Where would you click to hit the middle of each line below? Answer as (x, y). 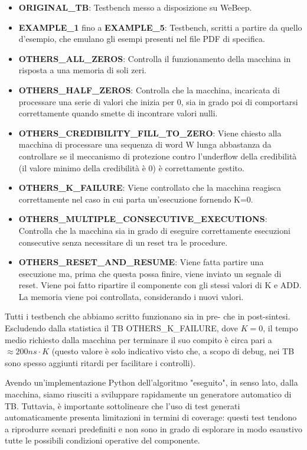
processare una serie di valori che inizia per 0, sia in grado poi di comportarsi (158, 101)
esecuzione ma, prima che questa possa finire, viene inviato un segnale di (150, 273)
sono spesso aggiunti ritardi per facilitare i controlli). (100, 362)
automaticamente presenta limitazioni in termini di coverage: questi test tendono (151, 417)
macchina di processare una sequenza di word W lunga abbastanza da (145, 144)
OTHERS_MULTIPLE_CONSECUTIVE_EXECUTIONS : (143, 219)
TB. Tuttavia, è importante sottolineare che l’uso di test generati (123, 405)
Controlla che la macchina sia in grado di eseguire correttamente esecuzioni (154, 230)
